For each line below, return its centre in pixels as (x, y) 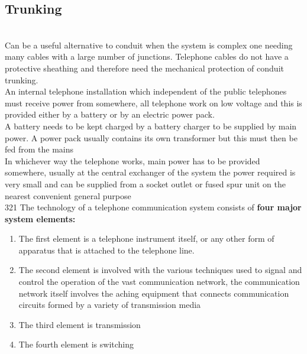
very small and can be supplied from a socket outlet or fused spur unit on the (145, 184)
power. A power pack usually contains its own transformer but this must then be (151, 137)
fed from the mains (39, 149)
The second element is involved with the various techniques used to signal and (160, 270)
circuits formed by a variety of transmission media (110, 305)
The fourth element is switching (76, 344)
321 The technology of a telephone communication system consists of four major (153, 207)
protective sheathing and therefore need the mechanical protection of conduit (144, 68)
